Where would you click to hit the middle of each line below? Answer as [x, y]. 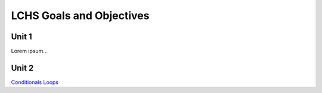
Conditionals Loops [35, 82]
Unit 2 [22, 68]
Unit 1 [21, 37]
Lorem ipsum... [29, 51]
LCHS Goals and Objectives [80, 15]
